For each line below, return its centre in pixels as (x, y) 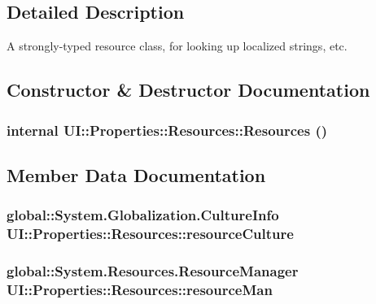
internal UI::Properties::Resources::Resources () (167, 130)
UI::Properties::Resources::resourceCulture (150, 234)
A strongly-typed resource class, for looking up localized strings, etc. (177, 46)
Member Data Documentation (136, 174)
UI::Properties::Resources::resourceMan (140, 289)
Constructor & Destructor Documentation (188, 90)
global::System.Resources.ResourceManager (153, 270)
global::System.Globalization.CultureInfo (143, 215)
